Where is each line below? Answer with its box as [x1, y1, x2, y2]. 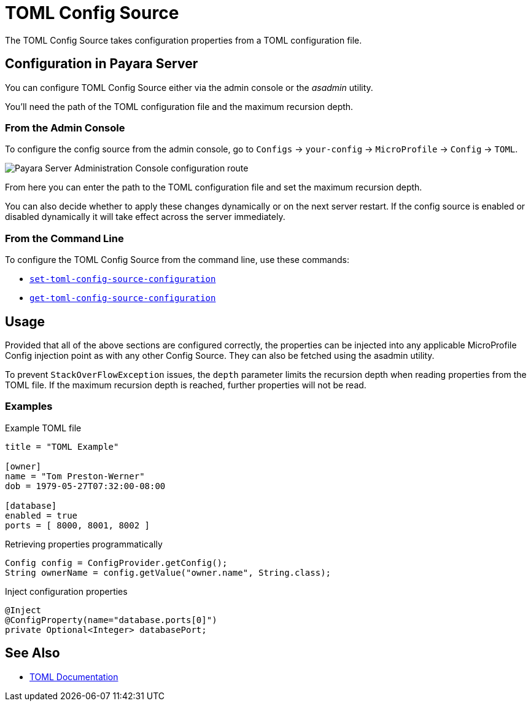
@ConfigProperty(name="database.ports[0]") [5, 614, 217, 625]
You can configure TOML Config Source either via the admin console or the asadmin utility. [5, 82, 373, 93]
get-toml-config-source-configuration [29, 293, 216, 304]
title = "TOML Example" [5, 441, 119, 452]
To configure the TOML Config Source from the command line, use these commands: [5, 254, 349, 265]
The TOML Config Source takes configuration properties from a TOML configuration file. [5, 34, 362, 45]
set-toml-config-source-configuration [29, 274, 216, 284]
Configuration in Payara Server [5, 56, 198, 72]
